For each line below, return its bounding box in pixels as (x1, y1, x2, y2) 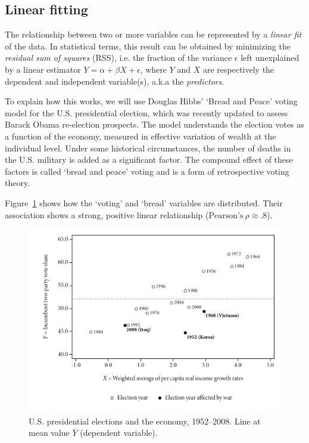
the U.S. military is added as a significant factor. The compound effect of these (5, 153, 293, 166)
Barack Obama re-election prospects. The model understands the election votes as (5, 118, 304, 131)
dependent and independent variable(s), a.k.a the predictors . (5, 75, 224, 87)
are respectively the (202, 63, 274, 75)
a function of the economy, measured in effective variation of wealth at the (5, 129, 276, 142)
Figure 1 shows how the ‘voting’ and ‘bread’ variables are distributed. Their (5, 196, 283, 209)
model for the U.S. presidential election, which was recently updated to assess (5, 106, 288, 119)
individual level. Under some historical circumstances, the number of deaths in (5, 141, 291, 154)
